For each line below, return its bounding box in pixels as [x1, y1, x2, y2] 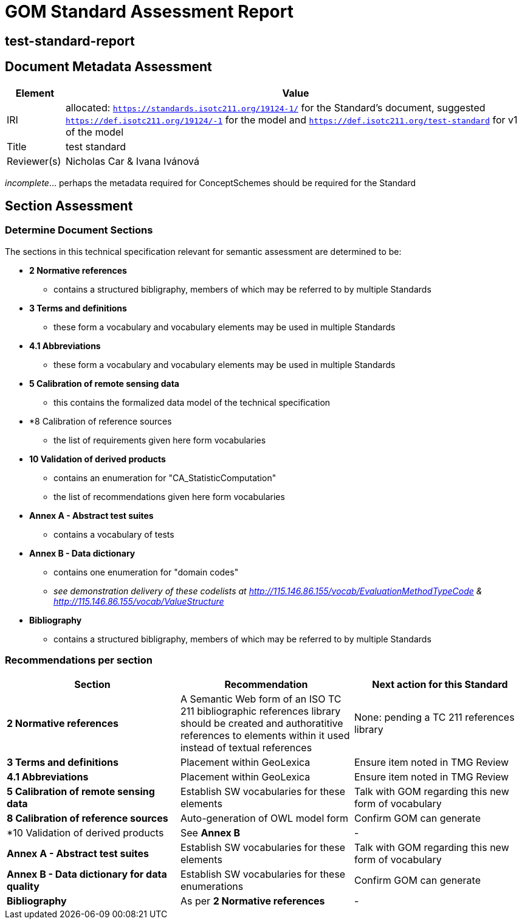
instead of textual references [180, 741, 312, 754]
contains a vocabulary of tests [53, 529, 174, 540]
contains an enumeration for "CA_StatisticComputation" [53, 472, 276, 483]
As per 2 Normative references [180, 894, 325, 907]
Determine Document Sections [5, 224, 153, 237]
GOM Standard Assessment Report [5, 1, 294, 22]
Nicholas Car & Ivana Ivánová [65, 155, 199, 167]
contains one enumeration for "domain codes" [53, 566, 239, 577]
